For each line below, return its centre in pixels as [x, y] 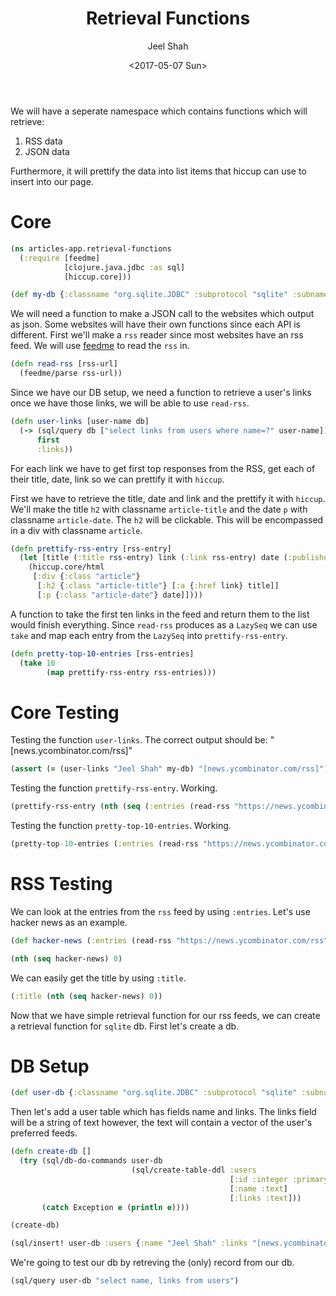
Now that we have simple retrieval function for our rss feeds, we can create [165, 1015]
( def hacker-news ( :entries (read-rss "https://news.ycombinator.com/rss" [169, 940]
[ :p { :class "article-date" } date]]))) [119, 595]
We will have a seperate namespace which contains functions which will [159, 111]
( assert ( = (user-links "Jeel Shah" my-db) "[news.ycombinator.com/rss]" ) [169, 769]
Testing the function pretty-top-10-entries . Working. [121, 826]
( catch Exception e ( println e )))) [115, 1207]
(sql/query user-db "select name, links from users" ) [125, 1281]
